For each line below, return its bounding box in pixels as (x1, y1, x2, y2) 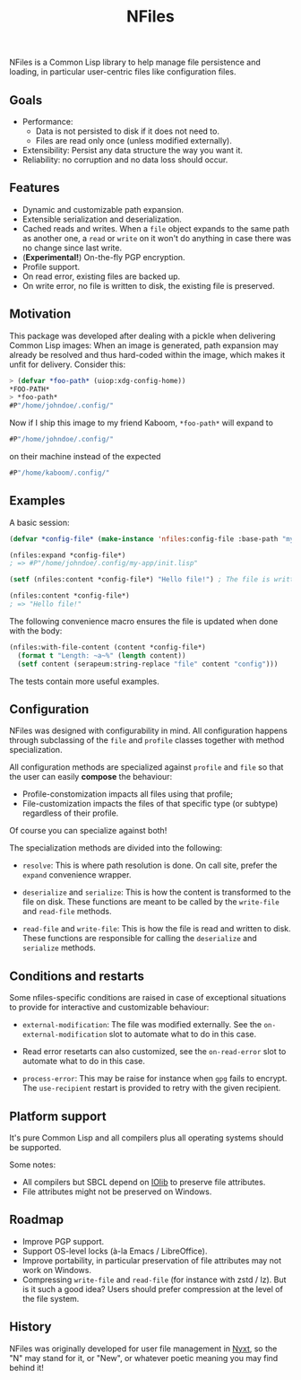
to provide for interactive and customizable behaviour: (9, 1002, 210, 1013)
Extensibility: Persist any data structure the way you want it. (21, 145, 244, 155)
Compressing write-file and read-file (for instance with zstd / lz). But (21, 1274, 287, 1285)
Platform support (9, 1108, 107, 1123)
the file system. (21, 1293, 80, 1304)
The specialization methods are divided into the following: (9, 843, 223, 853)
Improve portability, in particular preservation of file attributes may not (21, 1254, 282, 1266)
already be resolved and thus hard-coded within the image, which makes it (9, 349, 286, 360)
